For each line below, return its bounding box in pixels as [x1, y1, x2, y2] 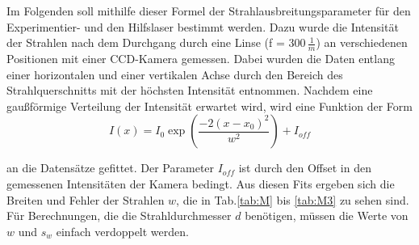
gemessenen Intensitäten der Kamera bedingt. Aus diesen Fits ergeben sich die [6, 175, 395, 192]
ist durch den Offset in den [238, 159, 371, 176]
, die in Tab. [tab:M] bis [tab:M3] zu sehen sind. [176, 191, 409, 208]
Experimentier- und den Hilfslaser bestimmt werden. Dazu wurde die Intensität [6, 18, 399, 35]
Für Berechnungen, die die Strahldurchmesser [6, 207, 232, 224]
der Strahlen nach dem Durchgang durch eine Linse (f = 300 [6, 34, 306, 51]
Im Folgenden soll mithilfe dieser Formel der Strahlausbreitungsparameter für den [6, 2, 411, 19]
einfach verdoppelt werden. [56, 222, 189, 239]
